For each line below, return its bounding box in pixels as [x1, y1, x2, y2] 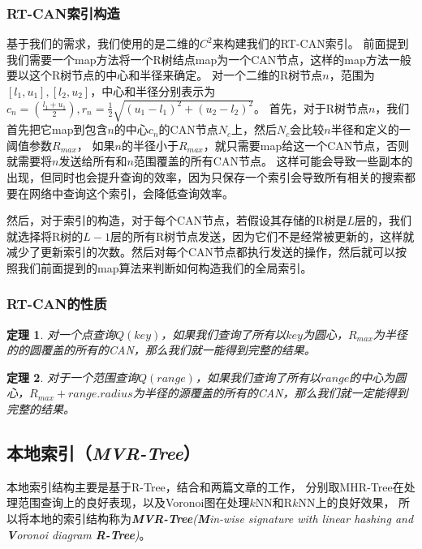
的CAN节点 [158, 121, 218, 138]
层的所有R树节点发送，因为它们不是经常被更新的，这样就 [110, 227, 415, 244]
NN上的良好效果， [298, 494, 395, 511]
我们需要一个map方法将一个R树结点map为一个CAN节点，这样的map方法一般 [6, 50, 411, 67]
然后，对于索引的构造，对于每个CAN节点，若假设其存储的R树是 [6, 212, 347, 229]
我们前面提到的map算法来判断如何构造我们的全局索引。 [17, 259, 312, 276]
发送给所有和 [58, 152, 127, 169]
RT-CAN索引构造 [6, 2, 120, 23]
